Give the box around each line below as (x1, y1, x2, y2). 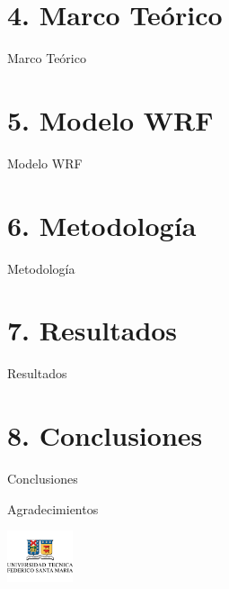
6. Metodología (7, 206, 197, 243)
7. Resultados (7, 312, 178, 349)
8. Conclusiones (7, 417, 203, 454)
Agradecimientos (7, 499, 99, 518)
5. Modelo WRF (7, 101, 214, 138)
